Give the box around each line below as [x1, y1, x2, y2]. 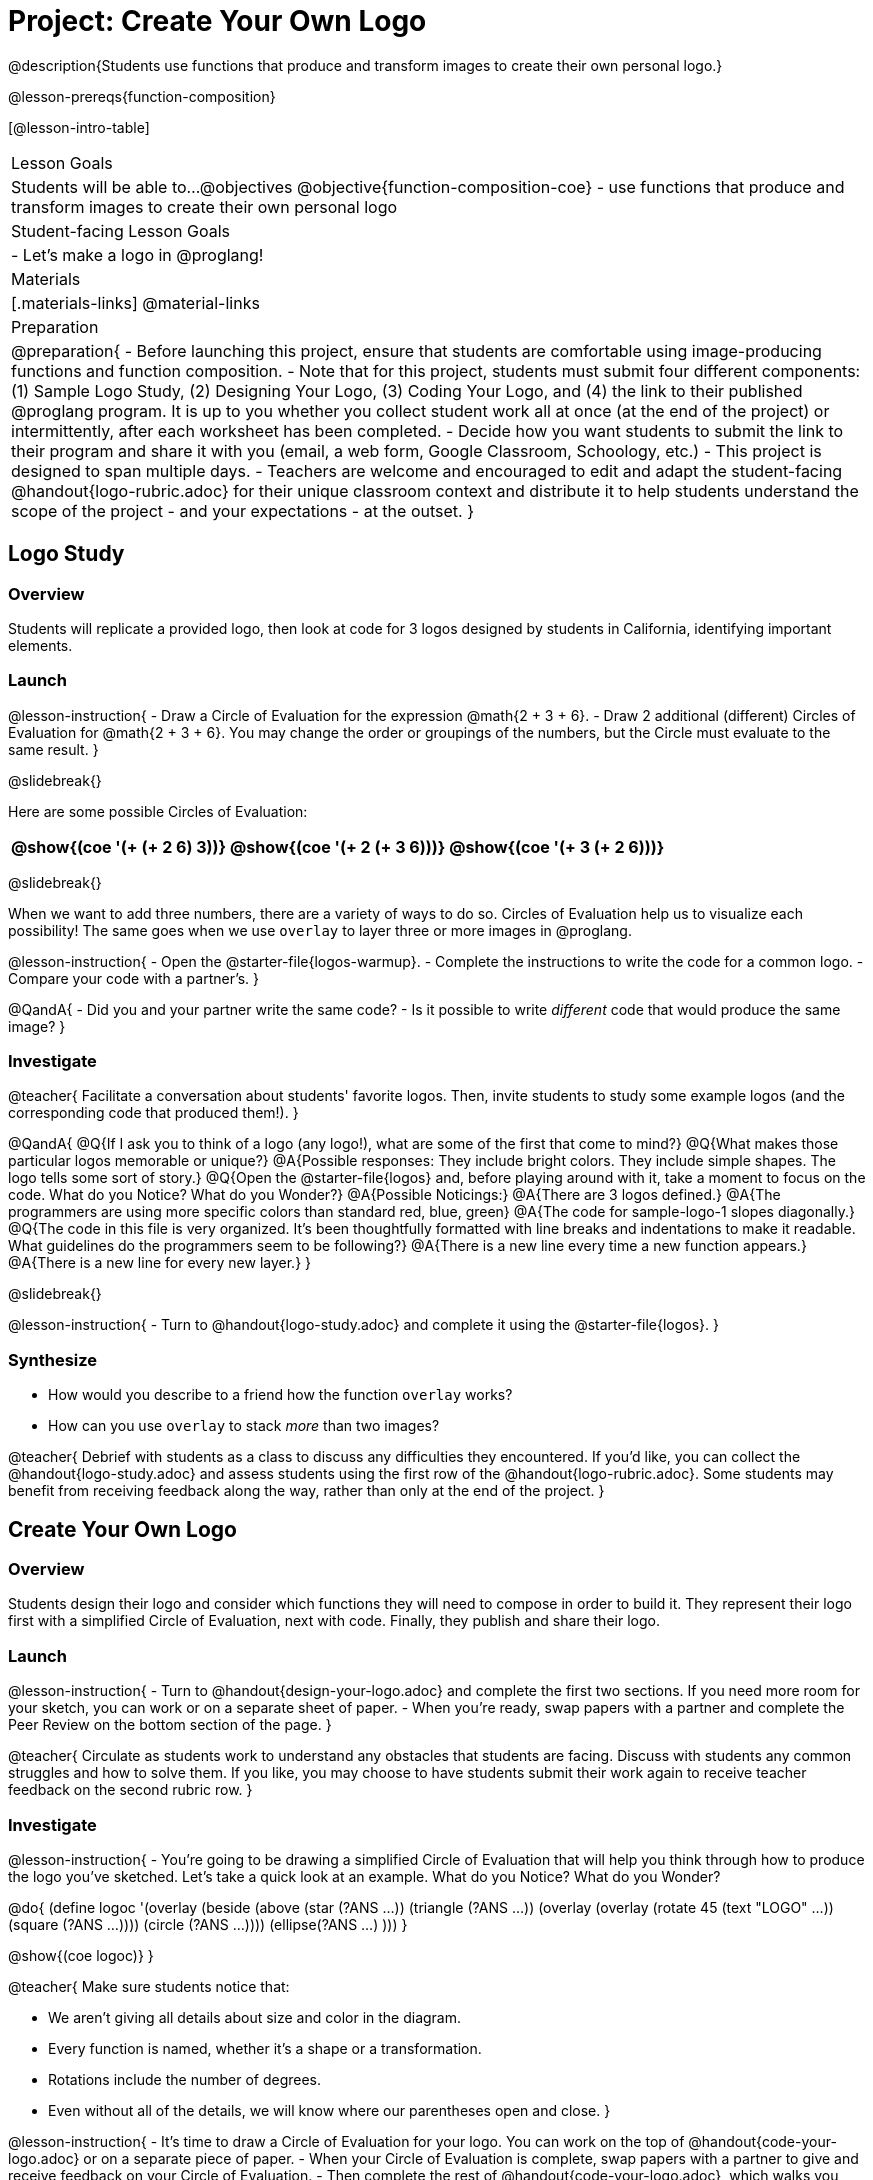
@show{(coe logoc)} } [8, 1946, 154, 1964]
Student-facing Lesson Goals [11, 220, 231, 241]
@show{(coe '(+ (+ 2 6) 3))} [11, 836, 227, 857]
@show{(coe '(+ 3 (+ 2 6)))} [449, 836, 665, 857]
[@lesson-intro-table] [8, 118, 150, 136]
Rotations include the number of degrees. [48, 2070, 322, 2088]
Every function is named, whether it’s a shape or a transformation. [48, 2039, 482, 2057]
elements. [8, 636, 73, 654]
